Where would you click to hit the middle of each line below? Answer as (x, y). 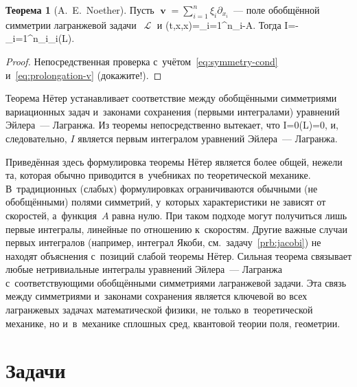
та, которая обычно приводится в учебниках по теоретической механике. (158, 175)
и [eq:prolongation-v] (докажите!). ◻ (84, 75)
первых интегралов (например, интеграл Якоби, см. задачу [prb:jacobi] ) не (163, 242)
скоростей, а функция (51, 215)
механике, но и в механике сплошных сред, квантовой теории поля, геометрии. (173, 323)
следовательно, (36, 138)
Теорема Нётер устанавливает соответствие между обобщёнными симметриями (171, 98)
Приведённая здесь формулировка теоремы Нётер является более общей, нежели (174, 161)
